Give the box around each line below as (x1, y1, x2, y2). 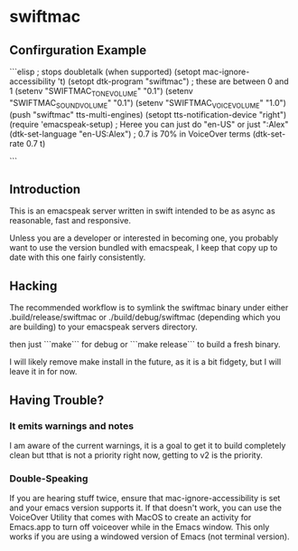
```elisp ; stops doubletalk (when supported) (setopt (9, 66, 201, 77)
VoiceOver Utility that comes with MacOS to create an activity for (9, 512, 252, 523)
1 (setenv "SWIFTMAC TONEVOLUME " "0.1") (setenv (9, 86, 194, 99)
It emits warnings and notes (9, 419, 134, 432)
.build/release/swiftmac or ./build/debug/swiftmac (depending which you (9, 312, 281, 323)
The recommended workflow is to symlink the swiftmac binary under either (9, 302, 289, 313)
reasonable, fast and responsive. (9, 215, 131, 226)
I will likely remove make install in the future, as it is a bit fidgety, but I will (9, 356, 282, 367)
